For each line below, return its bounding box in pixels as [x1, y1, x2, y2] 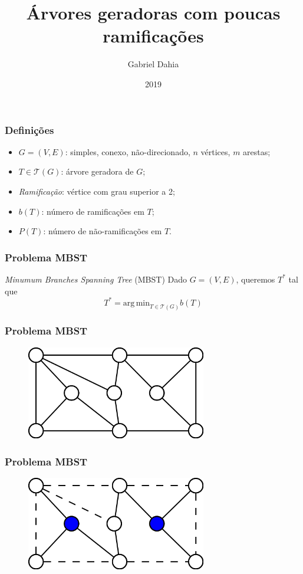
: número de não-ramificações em [43, 225, 162, 237]
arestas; [243, 145, 271, 158]
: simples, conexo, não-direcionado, [65, 145, 190, 158]
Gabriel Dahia [127, 58, 179, 70]
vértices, [200, 145, 230, 158]
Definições [5, 122, 54, 137]
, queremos [236, 273, 275, 285]
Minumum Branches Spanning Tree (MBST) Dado [5, 273, 187, 285]
